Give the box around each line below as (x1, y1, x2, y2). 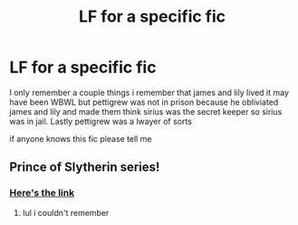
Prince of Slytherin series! (9, 160, 160, 175)
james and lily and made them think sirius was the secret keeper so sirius (9, 106, 283, 117)
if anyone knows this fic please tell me (9, 133, 152, 144)
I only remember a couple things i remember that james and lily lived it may (9, 87, 290, 98)
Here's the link (9, 187, 75, 200)
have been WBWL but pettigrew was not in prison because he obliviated (9, 97, 279, 108)
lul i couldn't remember (22, 207, 110, 218)
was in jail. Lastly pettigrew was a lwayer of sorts (9, 116, 193, 127)
